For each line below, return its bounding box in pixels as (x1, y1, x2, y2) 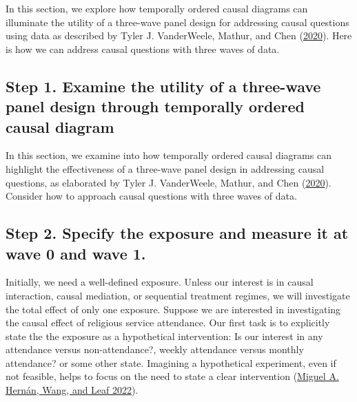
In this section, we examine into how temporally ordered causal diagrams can (6, 148, 331, 162)
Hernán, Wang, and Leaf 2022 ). (6, 383, 139, 397)
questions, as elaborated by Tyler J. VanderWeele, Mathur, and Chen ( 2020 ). (6, 175, 331, 189)
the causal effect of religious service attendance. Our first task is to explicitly (6, 315, 330, 330)
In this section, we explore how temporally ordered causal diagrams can (6, 1, 308, 15)
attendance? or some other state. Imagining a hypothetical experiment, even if (6, 355, 336, 370)
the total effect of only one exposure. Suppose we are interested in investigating (6, 301, 341, 316)
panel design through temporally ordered (6, 96, 305, 117)
